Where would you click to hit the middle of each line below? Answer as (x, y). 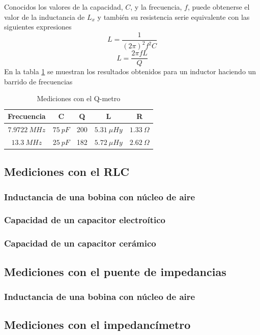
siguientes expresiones (38, 27)
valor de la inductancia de (45, 17)
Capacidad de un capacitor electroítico (85, 220)
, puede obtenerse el (219, 7)
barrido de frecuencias (38, 81)
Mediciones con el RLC (67, 172)
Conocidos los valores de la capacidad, (64, 7)
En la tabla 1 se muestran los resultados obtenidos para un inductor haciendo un (130, 71)
